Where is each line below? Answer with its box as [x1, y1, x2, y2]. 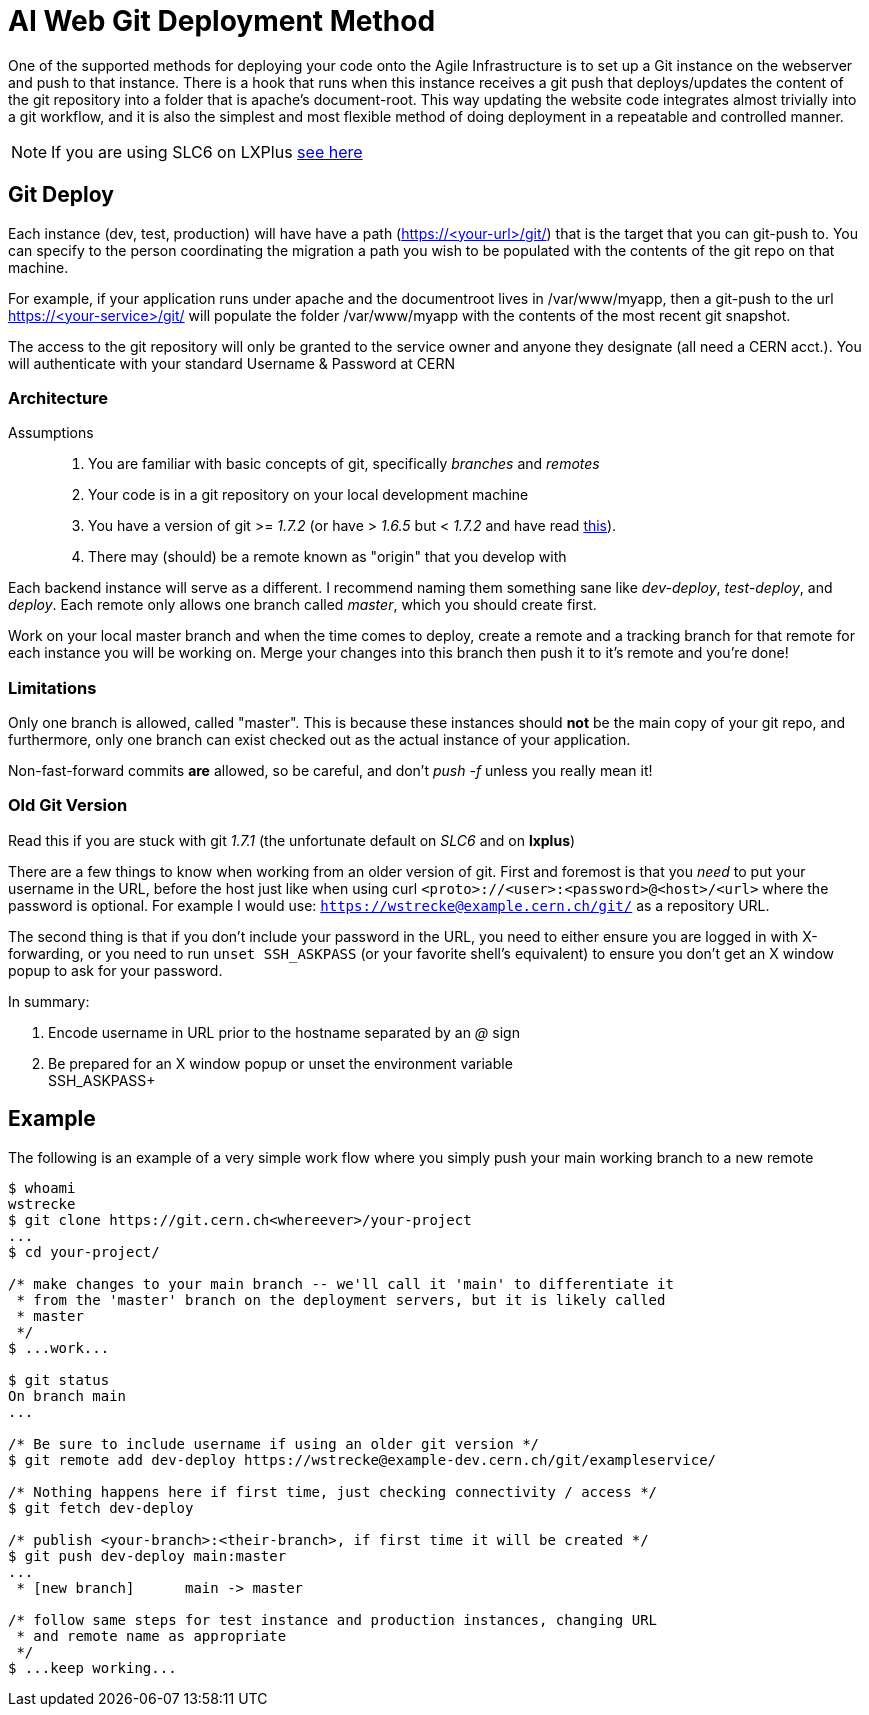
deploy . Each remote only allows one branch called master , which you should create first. [8, 596, 597, 614]
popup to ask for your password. [8, 961, 223, 979]
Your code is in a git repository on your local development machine [88, 486, 529, 504]
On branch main [8, 1387, 127, 1404]
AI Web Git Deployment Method [8, 4, 436, 38]
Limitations [8, 677, 97, 698]
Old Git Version [8, 795, 128, 816]
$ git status [8, 1371, 110, 1388]
